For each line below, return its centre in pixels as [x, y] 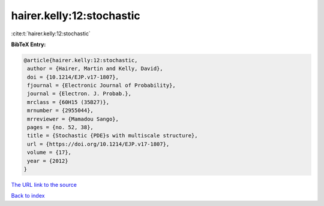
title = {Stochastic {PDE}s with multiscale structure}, [112, 136]
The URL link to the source [44, 184]
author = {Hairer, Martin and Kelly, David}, [95, 69]
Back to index [28, 196]
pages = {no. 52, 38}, [61, 128]
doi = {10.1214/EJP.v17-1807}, [73, 77]
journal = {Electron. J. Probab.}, [79, 94]
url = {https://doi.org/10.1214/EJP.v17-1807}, [98, 144]
